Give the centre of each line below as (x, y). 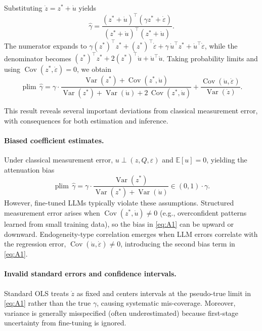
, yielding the (227, 160)
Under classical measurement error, (59, 160)
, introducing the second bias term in (178, 244)
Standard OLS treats (36, 293)
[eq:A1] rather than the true (48, 303)
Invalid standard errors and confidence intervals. (90, 274)
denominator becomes (38, 58)
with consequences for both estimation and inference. (86, 120)
